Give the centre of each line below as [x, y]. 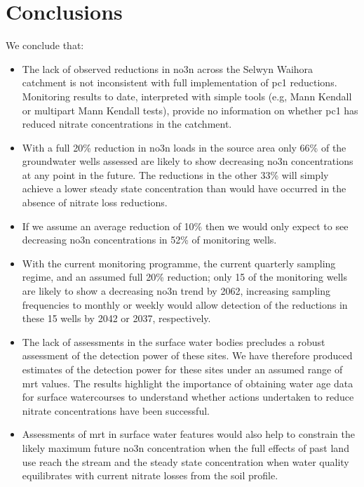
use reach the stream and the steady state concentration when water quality [186, 461]
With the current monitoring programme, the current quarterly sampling [179, 263]
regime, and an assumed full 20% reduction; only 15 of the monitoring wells [184, 277]
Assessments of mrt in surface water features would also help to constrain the [188, 434]
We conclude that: [45, 45]
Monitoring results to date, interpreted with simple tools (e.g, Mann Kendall [187, 96]
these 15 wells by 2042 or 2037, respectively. [116, 318]
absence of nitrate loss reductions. [95, 202]
